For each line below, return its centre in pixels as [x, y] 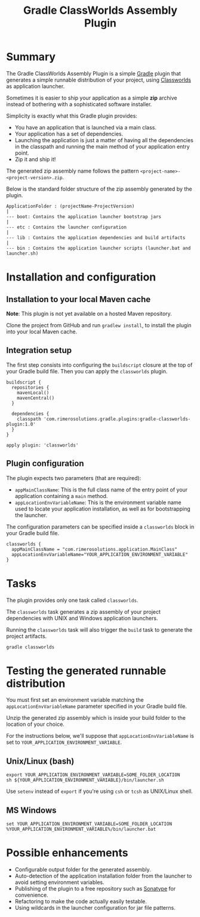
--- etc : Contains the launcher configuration [67, 227]
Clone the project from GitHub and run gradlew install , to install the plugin [99, 325]
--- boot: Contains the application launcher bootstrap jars [84, 216]
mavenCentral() [36, 398]
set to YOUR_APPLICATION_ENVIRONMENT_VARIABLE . [64, 742]
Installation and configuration [81, 277]
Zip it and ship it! [35, 159]
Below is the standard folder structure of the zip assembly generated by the [99, 189]
